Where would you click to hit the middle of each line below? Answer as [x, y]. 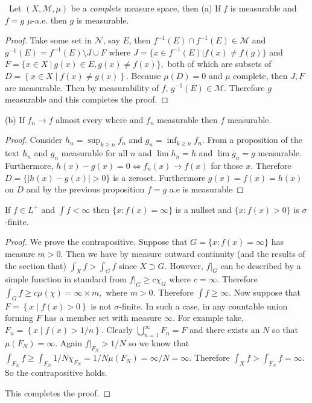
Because [146, 75]
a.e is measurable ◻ [206, 189]
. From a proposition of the [252, 140]
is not [101, 306]
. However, [184, 265]
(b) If [15, 119]
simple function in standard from [66, 279]
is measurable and [263, 8]
